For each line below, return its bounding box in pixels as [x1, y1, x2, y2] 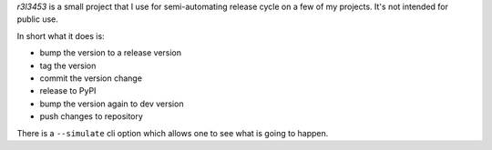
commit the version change [39, 73, 143, 84]
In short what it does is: [16, 30, 105, 41]
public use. [16, 14, 59, 25]
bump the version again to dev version [39, 98, 184, 109]
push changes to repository [39, 111, 143, 122]
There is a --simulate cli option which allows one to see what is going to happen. [16, 127, 329, 138]
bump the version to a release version [39, 47, 182, 58]
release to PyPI [39, 85, 97, 96]
